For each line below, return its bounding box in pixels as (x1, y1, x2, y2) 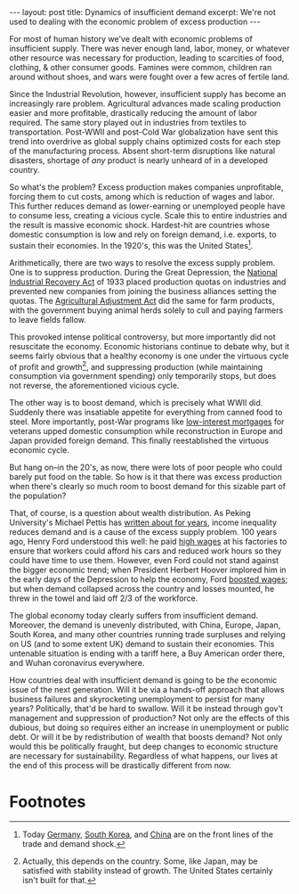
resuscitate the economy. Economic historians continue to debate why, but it (9, 340, 290, 351)
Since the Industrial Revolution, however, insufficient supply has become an (9, 89, 287, 99)
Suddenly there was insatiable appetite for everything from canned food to (9, 407, 283, 418)
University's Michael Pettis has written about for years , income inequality (9, 517, 278, 528)
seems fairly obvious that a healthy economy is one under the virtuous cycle (9, 350, 289, 361)
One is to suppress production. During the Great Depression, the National (9, 267, 278, 277)
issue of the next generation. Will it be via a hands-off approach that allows (9, 685, 285, 695)
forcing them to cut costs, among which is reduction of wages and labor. (9, 192, 275, 201)
